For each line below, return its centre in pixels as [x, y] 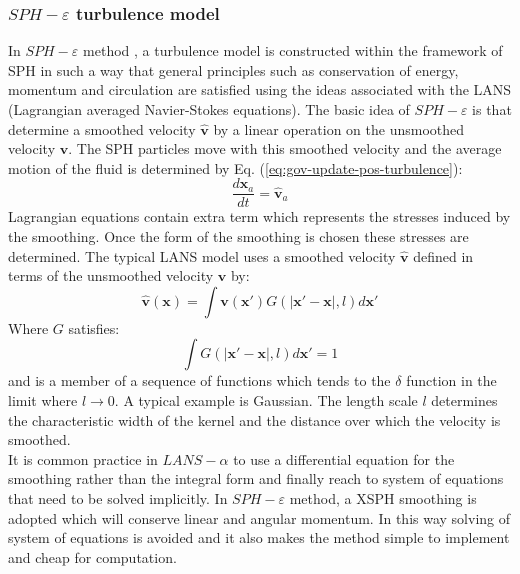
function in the [451, 380]
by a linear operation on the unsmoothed [339, 128]
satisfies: [94, 327]
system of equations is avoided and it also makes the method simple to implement [259, 537]
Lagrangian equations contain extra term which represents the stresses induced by [259, 216]
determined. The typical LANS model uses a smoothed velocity [202, 255]
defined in [443, 255]
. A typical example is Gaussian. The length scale [266, 400]
